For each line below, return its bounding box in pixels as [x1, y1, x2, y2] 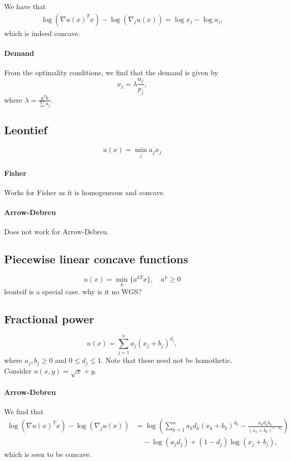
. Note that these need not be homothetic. [101, 355, 232, 365]
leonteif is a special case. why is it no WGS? [4, 286, 142, 296]
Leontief [4, 122, 47, 138]
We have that [4, 1, 46, 11]
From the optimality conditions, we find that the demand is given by [4, 67, 218, 78]
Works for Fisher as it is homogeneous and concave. [4, 187, 165, 198]
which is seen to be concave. [4, 449, 92, 459]
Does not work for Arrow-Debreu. [4, 226, 109, 237]
